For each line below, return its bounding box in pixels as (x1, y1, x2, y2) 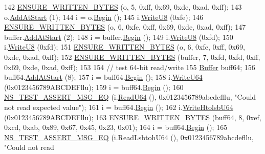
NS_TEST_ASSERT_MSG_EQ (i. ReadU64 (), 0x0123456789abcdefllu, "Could (4, 92, 256, 102)
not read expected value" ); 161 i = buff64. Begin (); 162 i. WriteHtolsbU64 (4, 101, 233, 112)
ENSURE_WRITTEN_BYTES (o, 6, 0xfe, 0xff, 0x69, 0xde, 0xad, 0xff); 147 (4, 21, 246, 32)
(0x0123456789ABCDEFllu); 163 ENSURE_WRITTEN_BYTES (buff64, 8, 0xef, (4, 112, 261, 122)
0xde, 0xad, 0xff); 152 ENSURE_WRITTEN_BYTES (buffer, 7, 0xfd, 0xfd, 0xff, (4, 51, 260, 62)
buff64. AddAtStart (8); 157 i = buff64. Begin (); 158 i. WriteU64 (4, 72, 203, 82)
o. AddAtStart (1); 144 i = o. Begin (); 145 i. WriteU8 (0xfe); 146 (4, 11, 204, 22)
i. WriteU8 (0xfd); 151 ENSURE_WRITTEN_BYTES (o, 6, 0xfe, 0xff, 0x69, (4, 41, 245, 52)
